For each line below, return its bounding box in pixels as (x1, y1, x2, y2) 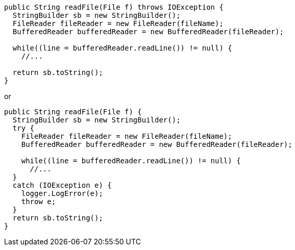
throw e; (21, 197, 56, 206)
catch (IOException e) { (12, 181, 112, 189)
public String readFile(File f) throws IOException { (4, 3, 224, 11)
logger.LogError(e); (21, 189, 103, 197)
